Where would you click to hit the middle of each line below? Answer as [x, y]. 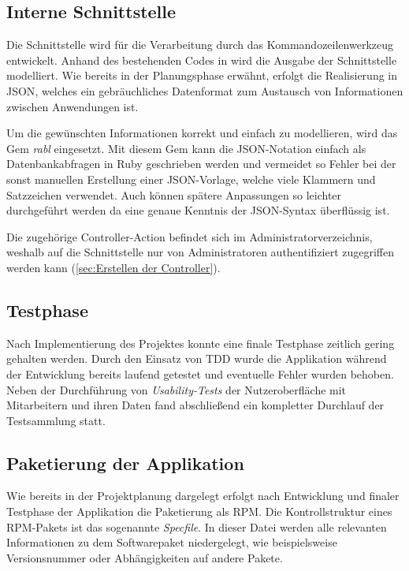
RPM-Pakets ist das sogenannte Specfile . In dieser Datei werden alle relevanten [197, 526]
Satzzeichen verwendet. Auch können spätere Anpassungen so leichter [174, 194]
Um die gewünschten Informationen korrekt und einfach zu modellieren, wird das [202, 133]
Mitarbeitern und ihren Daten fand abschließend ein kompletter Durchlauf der [195, 405]
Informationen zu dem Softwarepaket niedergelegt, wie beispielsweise [172, 542]
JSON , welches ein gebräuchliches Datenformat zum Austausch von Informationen [205, 90]
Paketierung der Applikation [125, 463]
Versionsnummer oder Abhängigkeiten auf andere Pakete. [145, 557]
